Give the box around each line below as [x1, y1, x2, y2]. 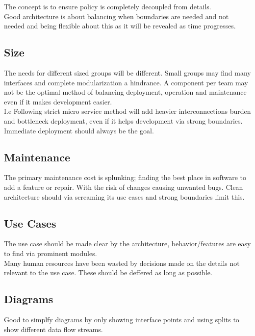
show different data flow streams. [4, 324, 103, 334]
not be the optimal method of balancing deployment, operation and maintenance [4, 87, 247, 97]
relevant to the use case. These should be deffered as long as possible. [4, 267, 212, 278]
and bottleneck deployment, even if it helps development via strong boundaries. [4, 115, 243, 126]
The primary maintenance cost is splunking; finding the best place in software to [4, 172, 247, 182]
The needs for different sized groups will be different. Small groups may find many [4, 67, 251, 78]
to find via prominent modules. [4, 248, 97, 258]
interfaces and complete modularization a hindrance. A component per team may [4, 77, 248, 87]
